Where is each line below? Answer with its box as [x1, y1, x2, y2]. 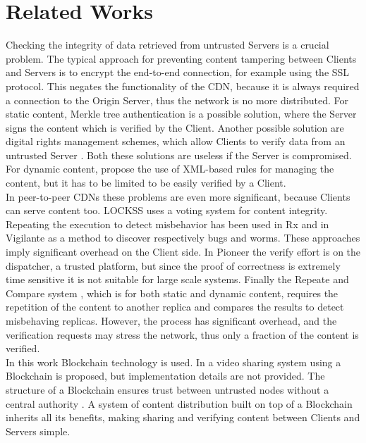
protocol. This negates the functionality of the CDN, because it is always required [6, 78, 360, 93]
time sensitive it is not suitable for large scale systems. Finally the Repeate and [6, 272, 349, 287]
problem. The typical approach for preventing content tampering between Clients [6, 51, 357, 65]
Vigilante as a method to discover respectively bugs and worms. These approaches [6, 230, 360, 245]
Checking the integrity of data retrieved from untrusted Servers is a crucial [6, 37, 329, 52]
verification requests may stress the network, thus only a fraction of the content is [6, 327, 359, 342]
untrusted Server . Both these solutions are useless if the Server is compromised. [6, 147, 352, 162]
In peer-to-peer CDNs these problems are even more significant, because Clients [6, 189, 350, 204]
